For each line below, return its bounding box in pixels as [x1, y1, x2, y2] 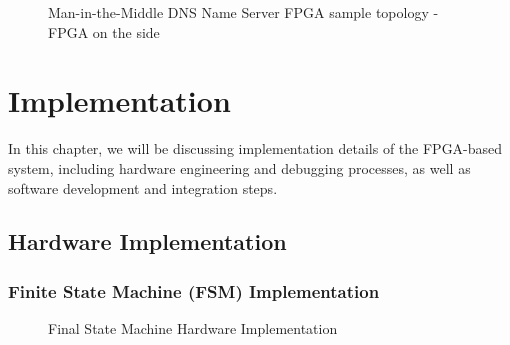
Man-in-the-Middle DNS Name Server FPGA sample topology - [48, 2, 439, 22]
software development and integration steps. [8, 177, 278, 198]
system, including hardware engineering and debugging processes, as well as [8, 157, 471, 178]
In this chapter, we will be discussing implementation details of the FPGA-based [8, 138, 503, 159]
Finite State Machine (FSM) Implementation [8, 278, 380, 303]
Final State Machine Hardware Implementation [48, 318, 338, 339]
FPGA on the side [48, 21, 160, 42]
